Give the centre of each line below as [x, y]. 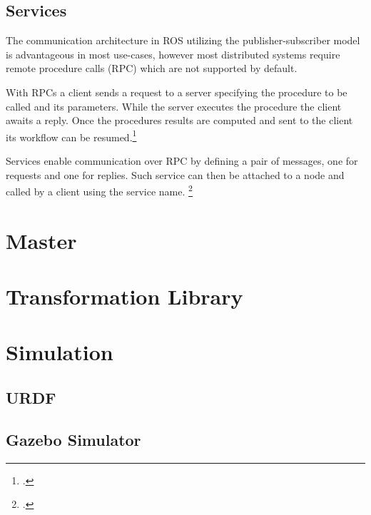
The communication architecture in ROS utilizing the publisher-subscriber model [183, 40]
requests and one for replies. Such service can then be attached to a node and [175, 174]
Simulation [60, 352]
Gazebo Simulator [73, 439]
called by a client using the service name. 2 [99, 190]
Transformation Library [124, 296]
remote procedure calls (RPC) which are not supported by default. [152, 68]
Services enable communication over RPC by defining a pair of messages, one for [182, 161]
